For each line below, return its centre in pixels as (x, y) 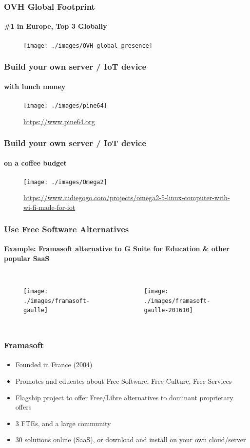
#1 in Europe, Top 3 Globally (56, 26)
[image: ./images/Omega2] (65, 182)
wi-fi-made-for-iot (49, 207)
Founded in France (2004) (54, 364)
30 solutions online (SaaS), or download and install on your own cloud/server (131, 439)
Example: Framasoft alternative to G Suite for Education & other (117, 249)
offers (23, 407)
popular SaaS (27, 258)
